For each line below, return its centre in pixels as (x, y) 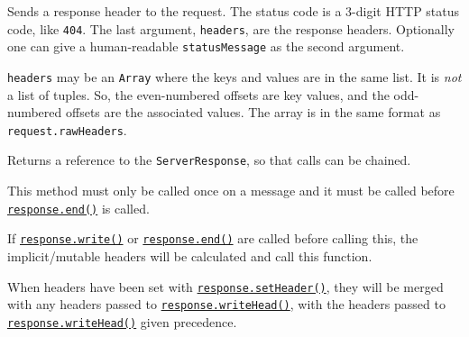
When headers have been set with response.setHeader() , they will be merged (225, 286)
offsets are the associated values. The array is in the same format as (253, 112)
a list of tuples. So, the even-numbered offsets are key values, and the (198, 94)
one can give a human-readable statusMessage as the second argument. (206, 46)
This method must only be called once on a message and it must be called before (231, 191)
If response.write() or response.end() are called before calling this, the (213, 238)
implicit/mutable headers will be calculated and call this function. (190, 255)
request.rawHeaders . (67, 129)
